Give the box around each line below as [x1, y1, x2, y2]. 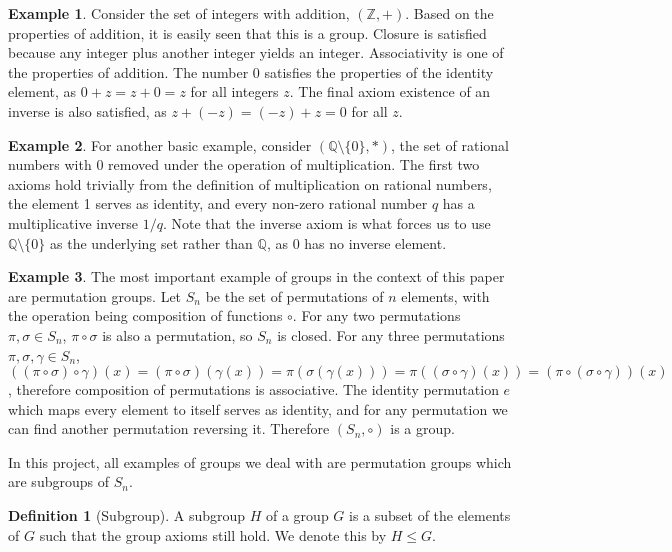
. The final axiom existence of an [289, 81, 491, 102]
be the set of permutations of [205, 285, 384, 306]
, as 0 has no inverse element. [266, 232, 447, 253]
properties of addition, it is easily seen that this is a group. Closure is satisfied [8, 22, 487, 43]
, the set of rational [391, 134, 509, 155]
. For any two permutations [292, 305, 461, 326]
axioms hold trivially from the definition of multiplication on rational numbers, [8, 173, 492, 194]
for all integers [190, 81, 279, 102]
